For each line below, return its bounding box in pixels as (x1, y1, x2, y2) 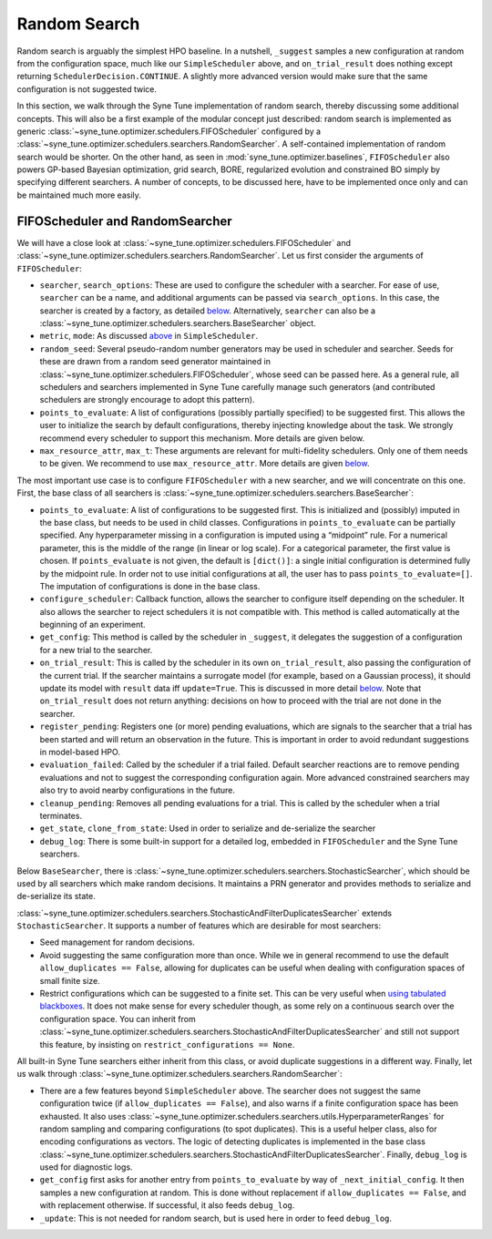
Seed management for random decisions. (39, 937, 195, 947)
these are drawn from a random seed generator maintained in (39, 356, 271, 367)
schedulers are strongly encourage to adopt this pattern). (39, 394, 255, 405)
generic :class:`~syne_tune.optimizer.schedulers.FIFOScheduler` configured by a (16, 126, 322, 137)
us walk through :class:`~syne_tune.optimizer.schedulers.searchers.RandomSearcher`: (16, 1069, 343, 1080)
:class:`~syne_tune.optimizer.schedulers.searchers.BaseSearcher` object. (39, 318, 316, 329)
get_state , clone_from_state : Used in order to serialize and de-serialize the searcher (39, 823, 376, 834)
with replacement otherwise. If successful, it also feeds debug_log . (39, 1200, 295, 1211)
